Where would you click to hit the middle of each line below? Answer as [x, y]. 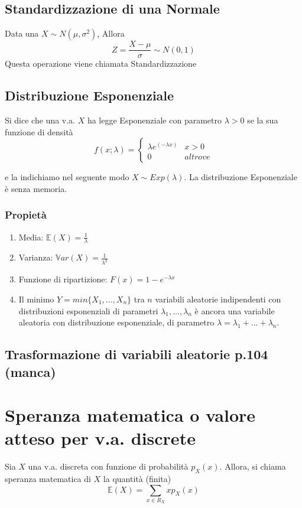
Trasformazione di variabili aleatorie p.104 [137, 354]
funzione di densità [39, 131]
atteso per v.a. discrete [100, 438]
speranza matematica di [48, 479]
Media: [31, 237]
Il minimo [36, 299]
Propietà [26, 215]
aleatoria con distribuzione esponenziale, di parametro [116, 322]
